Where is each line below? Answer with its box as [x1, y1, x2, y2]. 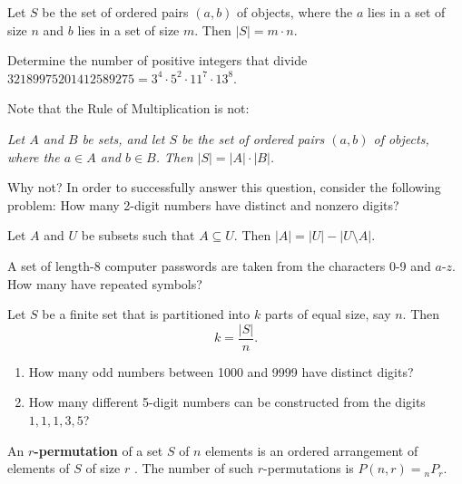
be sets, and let [82, 129, 165, 148]
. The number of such [133, 459, 254, 478]
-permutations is [263, 459, 354, 478]
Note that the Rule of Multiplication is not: [7, 99, 250, 118]
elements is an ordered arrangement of [205, 440, 418, 460]
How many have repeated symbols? [7, 274, 202, 293]
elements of [7, 459, 70, 478]
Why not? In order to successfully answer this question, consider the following [7, 178, 441, 197]
